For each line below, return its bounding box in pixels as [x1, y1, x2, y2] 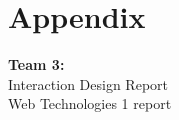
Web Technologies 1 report [8, 93, 172, 114]
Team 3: [8, 54, 65, 75]
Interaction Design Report [8, 73, 168, 94]
